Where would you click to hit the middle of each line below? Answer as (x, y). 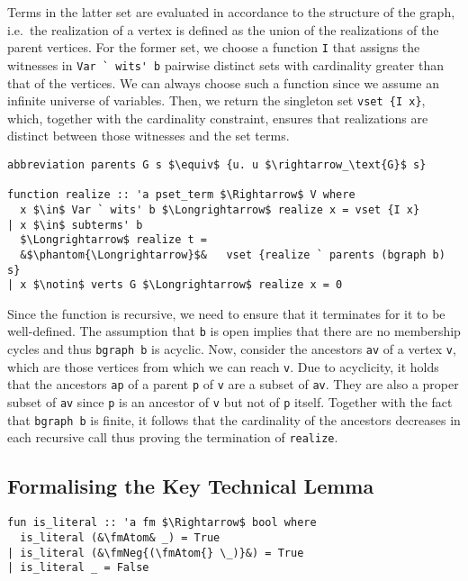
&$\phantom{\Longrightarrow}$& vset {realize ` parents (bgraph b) (233, 254)
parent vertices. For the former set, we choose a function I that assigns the (214, 47)
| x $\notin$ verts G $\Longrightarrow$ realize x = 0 (175, 285)
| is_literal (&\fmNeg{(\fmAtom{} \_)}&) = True (156, 553)
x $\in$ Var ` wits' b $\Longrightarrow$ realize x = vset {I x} (220, 209)
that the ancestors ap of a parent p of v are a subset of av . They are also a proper (233, 384)
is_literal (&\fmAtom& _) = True (120, 537)
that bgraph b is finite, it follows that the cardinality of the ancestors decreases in (234, 419)
